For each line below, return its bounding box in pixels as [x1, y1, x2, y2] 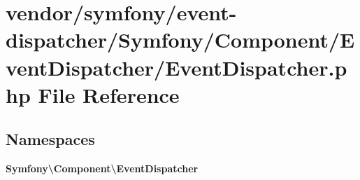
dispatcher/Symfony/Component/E [6, 25, 355, 54]
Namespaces [6, 128, 95, 150]
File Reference [38, 80, 180, 109]
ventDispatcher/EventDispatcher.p [6, 53, 347, 81]
